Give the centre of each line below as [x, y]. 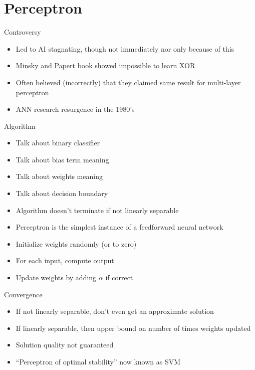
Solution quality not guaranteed [65, 345]
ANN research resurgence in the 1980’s [75, 109]
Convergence [23, 294]
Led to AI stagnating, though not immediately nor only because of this [125, 48]
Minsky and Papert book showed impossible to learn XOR [105, 65]
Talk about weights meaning [59, 176]
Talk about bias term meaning [62, 159]
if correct [119, 277]
